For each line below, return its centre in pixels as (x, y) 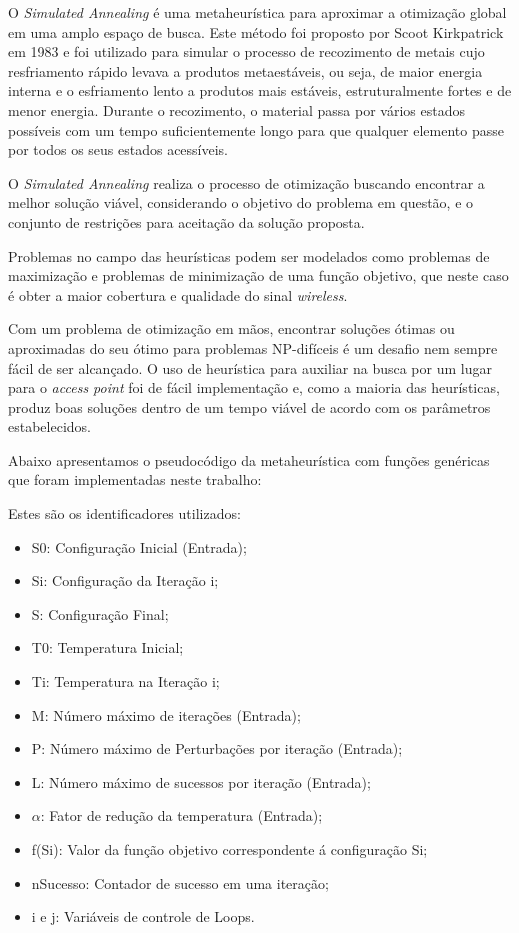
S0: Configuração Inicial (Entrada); (139, 546)
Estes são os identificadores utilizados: (124, 513)
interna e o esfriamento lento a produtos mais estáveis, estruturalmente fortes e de (260, 90)
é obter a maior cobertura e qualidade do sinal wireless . (178, 294)
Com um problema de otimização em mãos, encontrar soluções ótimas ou (231, 328)
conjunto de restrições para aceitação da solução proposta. (186, 221)
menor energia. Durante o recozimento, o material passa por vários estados (236, 109)
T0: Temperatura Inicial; (107, 647)
